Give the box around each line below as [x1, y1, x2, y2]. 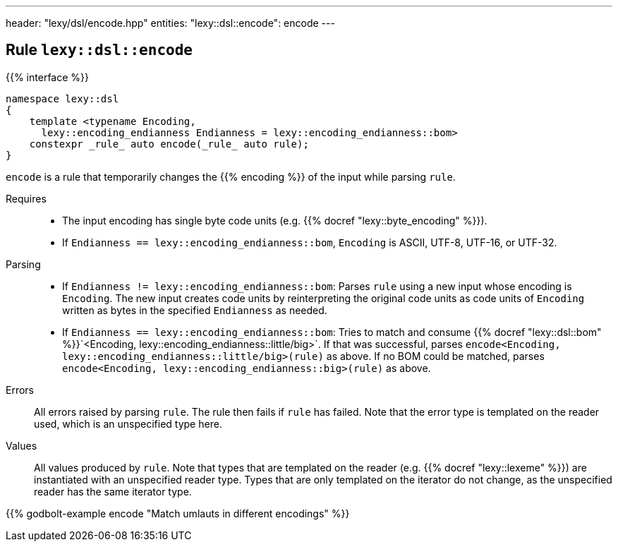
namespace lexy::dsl [6, 92, 119, 104]
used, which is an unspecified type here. [34, 417, 222, 430]
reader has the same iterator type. [34, 485, 192, 498]
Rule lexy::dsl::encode [6, 41, 193, 59]
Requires [6, 192, 47, 205]
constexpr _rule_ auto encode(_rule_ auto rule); [29, 138, 309, 150]
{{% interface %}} [6, 71, 89, 83]
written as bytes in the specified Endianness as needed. [62, 303, 327, 316]
